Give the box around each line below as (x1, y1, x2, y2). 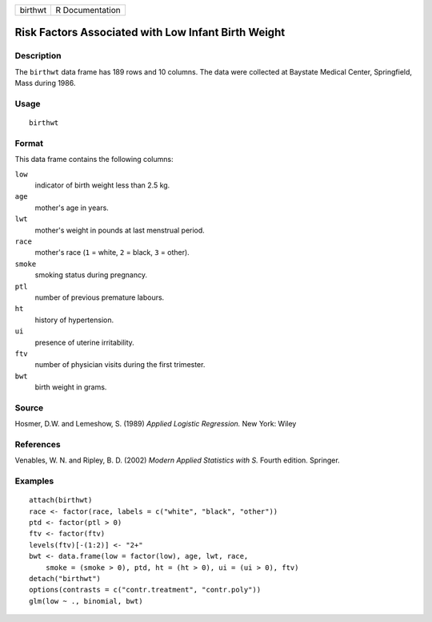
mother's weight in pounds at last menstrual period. (34, 225, 206, 235)
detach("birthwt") (29, 574, 102, 584)
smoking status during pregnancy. (34, 270, 148, 280)
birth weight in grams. (34, 382, 107, 392)
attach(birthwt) (29, 495, 93, 505)
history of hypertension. (34, 315, 114, 325)
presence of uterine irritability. (34, 337, 135, 347)
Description (14, 50, 62, 62)
